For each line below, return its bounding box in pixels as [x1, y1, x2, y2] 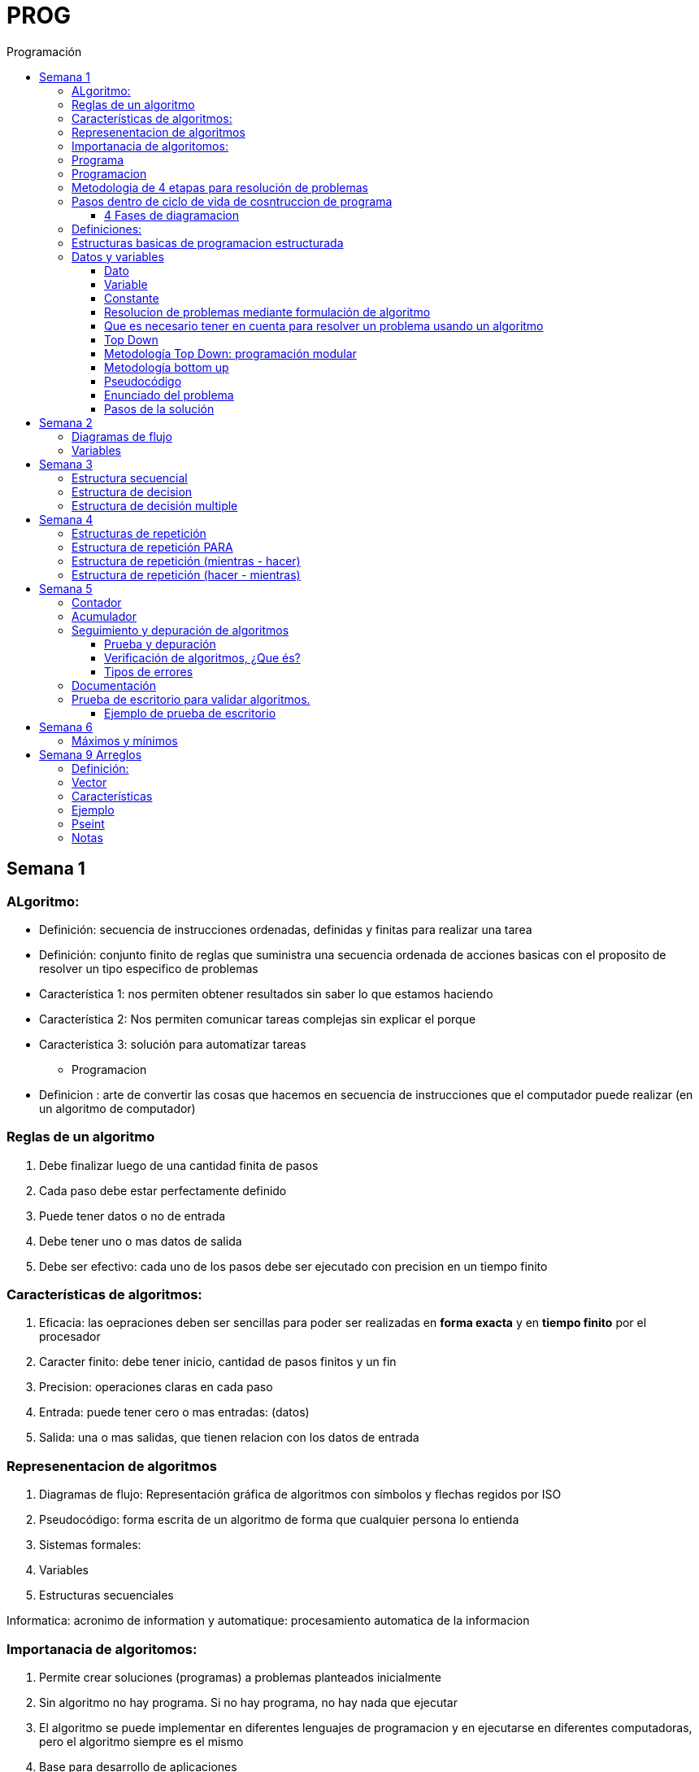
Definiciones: [72, 221, 142, 236]
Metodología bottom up [104, 360, 229, 374]
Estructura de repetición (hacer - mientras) [72, 567, 301, 582]
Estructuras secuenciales [39, 1588, 174, 1603]
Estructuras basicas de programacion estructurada [72, 235, 344, 250]
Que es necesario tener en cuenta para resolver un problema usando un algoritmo [104, 318, 544, 333]
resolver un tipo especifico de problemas [39, 961, 258, 975]
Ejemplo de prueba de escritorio [104, 705, 276, 720]
